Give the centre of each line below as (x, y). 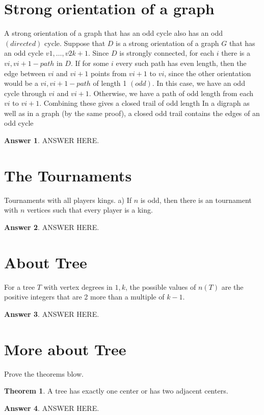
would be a (21, 83)
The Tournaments (68, 175)
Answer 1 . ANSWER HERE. (52, 140)
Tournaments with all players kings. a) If (68, 200)
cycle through (25, 93)
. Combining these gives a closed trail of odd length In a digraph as (144, 103)
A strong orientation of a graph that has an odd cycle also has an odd (114, 33)
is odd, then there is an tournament (196, 200)
